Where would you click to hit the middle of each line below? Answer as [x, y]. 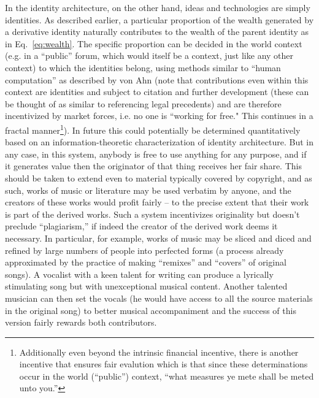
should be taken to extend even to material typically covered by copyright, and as [159, 178]
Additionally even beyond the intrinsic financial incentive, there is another [159, 352]
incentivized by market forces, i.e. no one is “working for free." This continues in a [159, 116]
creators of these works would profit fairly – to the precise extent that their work [157, 202]
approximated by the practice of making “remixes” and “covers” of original [146, 262]
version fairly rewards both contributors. [81, 322]
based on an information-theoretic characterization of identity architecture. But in [159, 142]
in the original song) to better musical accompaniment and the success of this [151, 310]
